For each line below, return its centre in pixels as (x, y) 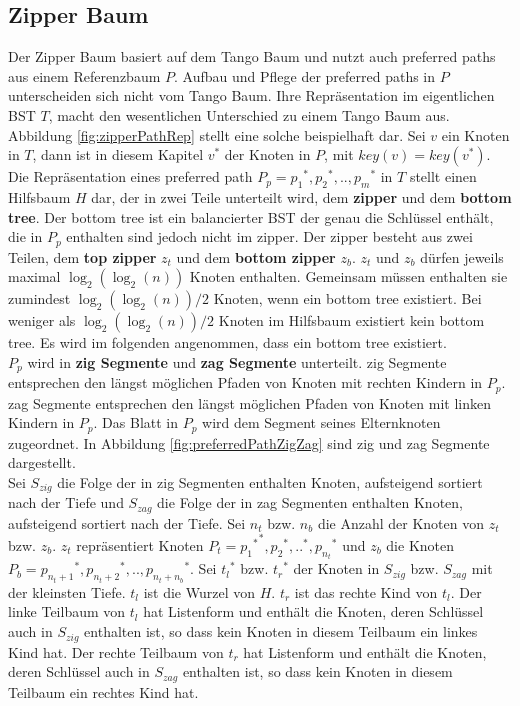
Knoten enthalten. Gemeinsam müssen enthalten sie (348, 276)
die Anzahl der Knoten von (400, 522)
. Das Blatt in (136, 422)
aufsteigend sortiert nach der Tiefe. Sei (127, 522)
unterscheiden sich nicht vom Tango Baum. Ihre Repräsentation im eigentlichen (251, 95)
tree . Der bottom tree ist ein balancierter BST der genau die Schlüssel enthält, (251, 216)
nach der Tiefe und (66, 502)
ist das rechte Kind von (366, 591)
